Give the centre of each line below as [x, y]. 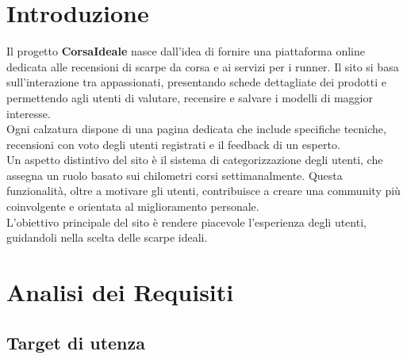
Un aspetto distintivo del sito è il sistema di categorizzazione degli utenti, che [195, 160]
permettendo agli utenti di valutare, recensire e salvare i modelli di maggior [190, 97]
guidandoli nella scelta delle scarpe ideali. [107, 237]
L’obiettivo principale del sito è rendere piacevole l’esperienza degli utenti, [186, 222]
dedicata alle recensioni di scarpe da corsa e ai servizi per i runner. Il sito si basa [203, 66]
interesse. [29, 113]
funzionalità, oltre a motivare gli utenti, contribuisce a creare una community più [203, 191]
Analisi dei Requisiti [120, 292]
